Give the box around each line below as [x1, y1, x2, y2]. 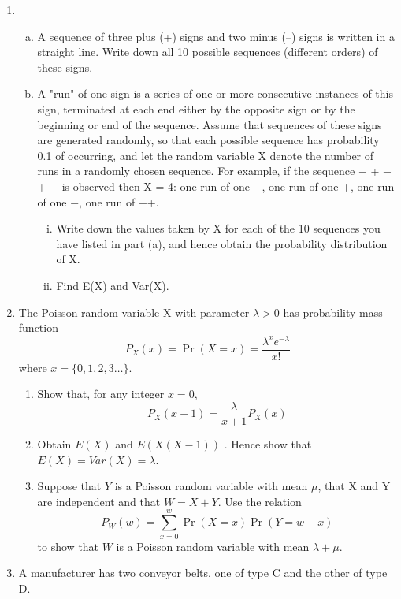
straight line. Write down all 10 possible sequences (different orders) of [37, 43, 378, 60]
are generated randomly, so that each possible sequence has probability [37, 132, 380, 148]
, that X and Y [317, 478, 391, 494]
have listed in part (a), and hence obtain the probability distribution [56, 235, 388, 251]
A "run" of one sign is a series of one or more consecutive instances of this [37, 85, 393, 102]
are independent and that [37, 493, 161, 509]
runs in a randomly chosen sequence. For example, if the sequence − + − [37, 162, 392, 179]
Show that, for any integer [37, 385, 165, 402]
